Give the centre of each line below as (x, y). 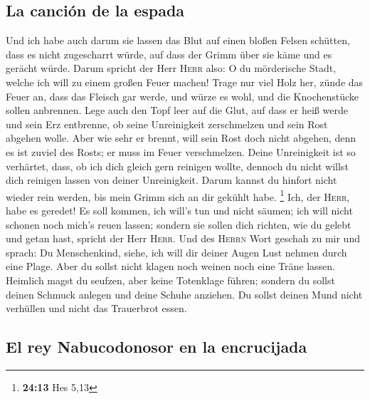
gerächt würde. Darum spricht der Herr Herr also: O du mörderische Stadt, (171, 68)
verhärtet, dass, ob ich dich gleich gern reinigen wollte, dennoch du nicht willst (177, 166)
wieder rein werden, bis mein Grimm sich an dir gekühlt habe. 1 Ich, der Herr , (178, 195)
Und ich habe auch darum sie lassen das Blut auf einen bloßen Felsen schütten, (178, 40)
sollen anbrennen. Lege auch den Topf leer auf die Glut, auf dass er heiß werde (177, 110)
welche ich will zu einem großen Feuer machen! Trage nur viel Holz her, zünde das (185, 82)
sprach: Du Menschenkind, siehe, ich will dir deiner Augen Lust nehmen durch (176, 252)
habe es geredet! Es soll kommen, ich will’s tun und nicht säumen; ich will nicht (179, 210)
